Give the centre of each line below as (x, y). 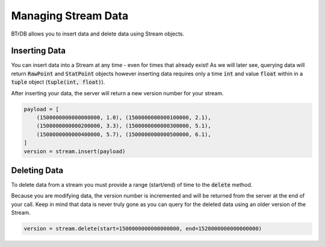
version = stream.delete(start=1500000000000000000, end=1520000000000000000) (143, 229)
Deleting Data (37, 170)
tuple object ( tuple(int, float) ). (58, 82)
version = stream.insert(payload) (75, 151)
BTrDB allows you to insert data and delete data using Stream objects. (98, 34)
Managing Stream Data (70, 16)
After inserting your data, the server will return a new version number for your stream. (117, 93)
